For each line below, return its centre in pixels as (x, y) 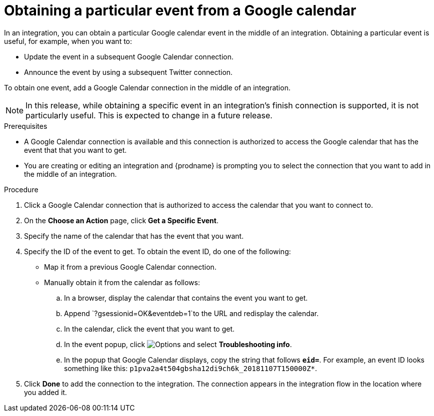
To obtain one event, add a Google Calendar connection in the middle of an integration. (147, 87)
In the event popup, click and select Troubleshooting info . (178, 344)
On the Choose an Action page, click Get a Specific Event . (121, 220)
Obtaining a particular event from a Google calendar (180, 10)
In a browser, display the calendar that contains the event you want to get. (186, 298)
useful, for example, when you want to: (68, 41)
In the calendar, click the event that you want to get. (149, 329)
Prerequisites (26, 126)
